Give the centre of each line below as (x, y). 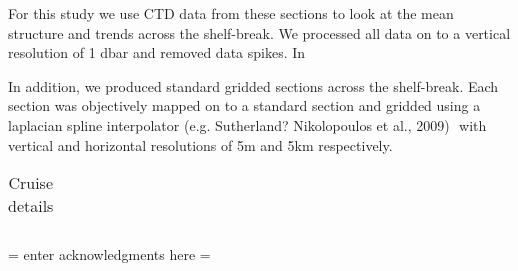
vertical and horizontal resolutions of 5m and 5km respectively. (200, 144)
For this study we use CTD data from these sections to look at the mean (231, 13)
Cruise (30, 183)
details (31, 206)
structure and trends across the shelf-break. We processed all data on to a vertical (259, 32)
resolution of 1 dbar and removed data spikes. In (157, 52)
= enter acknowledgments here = (109, 254)
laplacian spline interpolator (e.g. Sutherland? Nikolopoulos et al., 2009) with (247, 124)
